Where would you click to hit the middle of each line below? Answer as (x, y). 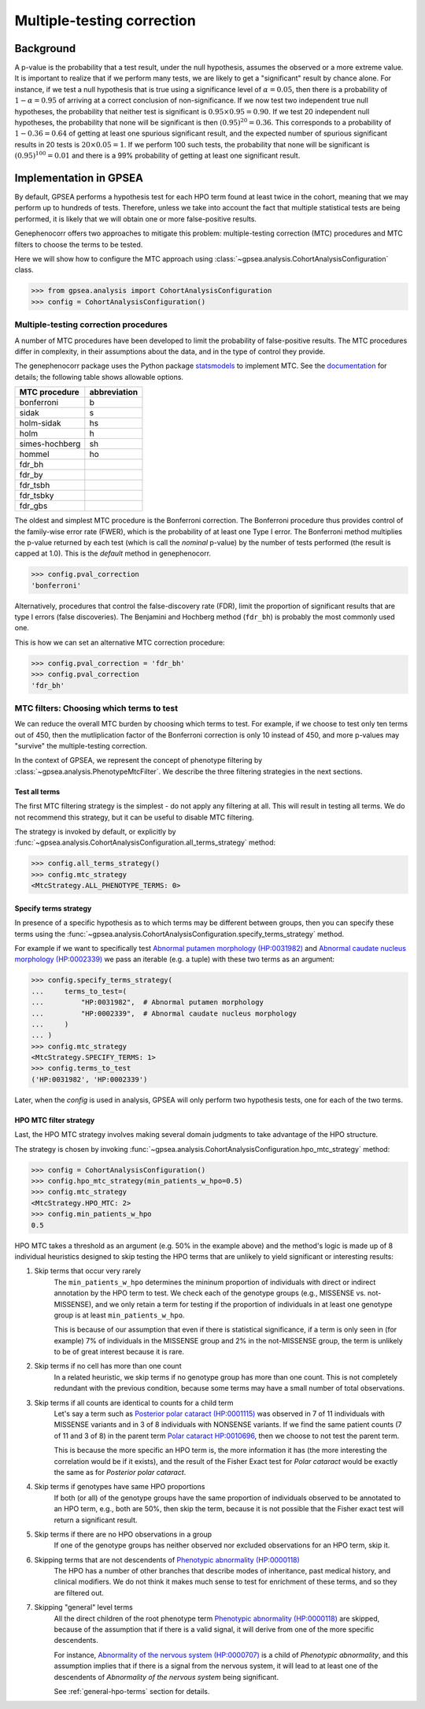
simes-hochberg (50, 444)
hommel (35, 455)
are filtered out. (79, 1592)
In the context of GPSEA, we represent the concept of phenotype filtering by (139, 760)
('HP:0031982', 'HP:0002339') (89, 1079)
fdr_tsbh (35, 485)
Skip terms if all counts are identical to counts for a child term (134, 1402)
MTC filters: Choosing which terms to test (96, 708)
